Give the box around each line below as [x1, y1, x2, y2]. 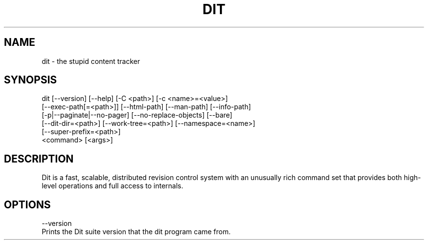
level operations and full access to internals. [42, 182, 184, 190]
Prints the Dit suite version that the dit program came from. [42, 227, 231, 236]
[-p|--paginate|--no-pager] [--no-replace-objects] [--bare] [42, 111, 233, 120]
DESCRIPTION [4, 152, 74, 165]
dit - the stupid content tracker [42, 57, 140, 65]
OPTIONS [4, 198, 51, 211]
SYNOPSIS [4, 74, 57, 86]
